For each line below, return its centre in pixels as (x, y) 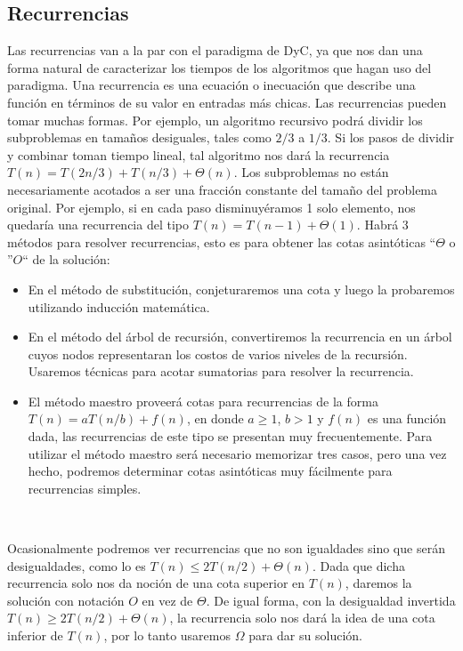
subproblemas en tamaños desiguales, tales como (139, 137)
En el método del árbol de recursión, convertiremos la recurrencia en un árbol (240, 337)
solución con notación (66, 600)
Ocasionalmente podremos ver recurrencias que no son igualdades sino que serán (226, 548)
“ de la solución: (66, 259)
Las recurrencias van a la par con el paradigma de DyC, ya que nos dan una (215, 50)
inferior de (35, 635)
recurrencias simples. (85, 488)
